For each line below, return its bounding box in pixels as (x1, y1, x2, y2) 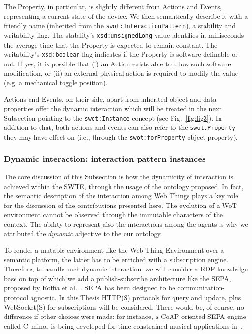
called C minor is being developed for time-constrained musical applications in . (4, 320, 243, 331)
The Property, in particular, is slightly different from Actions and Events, (4, 1, 222, 11)
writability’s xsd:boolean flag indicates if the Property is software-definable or (4, 49, 238, 59)
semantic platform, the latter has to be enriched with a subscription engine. (4, 254, 229, 264)
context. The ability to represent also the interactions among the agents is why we (4, 219, 248, 229)
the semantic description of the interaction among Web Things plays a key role (4, 191, 238, 201)
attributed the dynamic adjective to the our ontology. (4, 228, 162, 239)
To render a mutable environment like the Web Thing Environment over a (4, 245, 224, 255)
